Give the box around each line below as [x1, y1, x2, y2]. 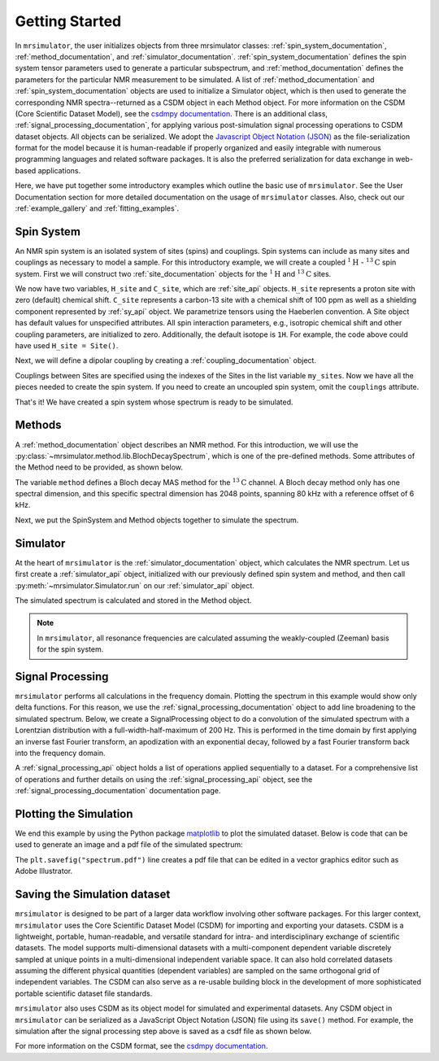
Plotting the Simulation [15, 806, 133, 821]
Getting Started [15, 12, 122, 30]
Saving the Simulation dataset [15, 888, 171, 902]
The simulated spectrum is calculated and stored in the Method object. [15, 595, 252, 605]
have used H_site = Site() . [15, 341, 119, 351]
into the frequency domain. [15, 748, 106, 758]
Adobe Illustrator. [15, 867, 73, 876]
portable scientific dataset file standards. [15, 989, 153, 998]
